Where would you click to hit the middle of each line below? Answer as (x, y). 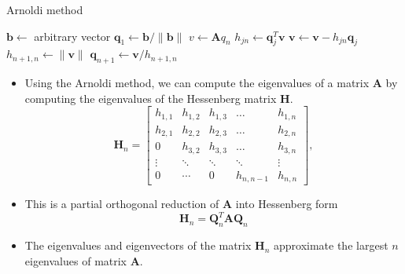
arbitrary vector (72, 36)
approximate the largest (331, 245)
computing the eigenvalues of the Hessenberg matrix (151, 98)
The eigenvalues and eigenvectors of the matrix (138, 245)
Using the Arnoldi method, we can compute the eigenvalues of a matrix (197, 83)
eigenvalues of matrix (76, 260)
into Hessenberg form (287, 204)
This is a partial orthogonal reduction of (122, 204)
